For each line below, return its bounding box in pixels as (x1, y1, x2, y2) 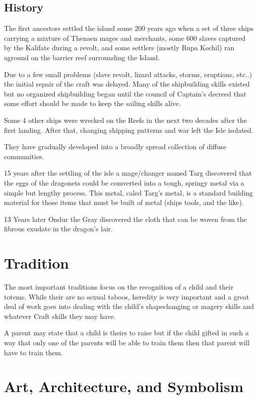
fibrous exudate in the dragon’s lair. (4, 223, 113, 234)
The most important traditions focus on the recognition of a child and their (4, 282, 234, 292)
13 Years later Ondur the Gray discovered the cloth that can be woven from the (4, 213, 247, 224)
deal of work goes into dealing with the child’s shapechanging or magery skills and (4, 301, 254, 311)
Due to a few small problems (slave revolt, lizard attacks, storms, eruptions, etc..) (4, 69, 252, 79)
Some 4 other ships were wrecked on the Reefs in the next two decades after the (4, 114, 247, 125)
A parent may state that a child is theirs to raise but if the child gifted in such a (4, 327, 249, 338)
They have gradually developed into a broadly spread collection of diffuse (4, 141, 227, 152)
